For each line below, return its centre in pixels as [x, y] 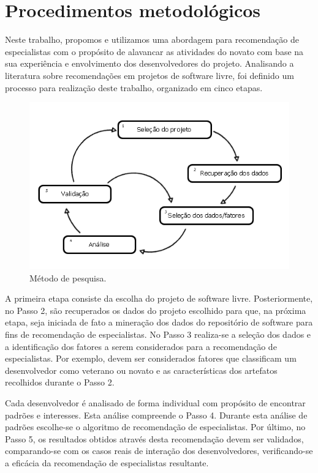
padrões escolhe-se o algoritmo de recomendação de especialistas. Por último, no [155, 427]
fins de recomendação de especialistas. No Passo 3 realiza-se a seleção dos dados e [158, 334]
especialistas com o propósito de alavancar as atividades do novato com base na [154, 51]
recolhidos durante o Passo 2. [60, 382]
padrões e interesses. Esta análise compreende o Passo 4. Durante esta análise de [156, 415]
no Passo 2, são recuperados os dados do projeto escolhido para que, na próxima [156, 310]
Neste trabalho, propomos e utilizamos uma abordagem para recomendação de [152, 39]
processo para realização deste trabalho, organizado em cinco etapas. [134, 87]
